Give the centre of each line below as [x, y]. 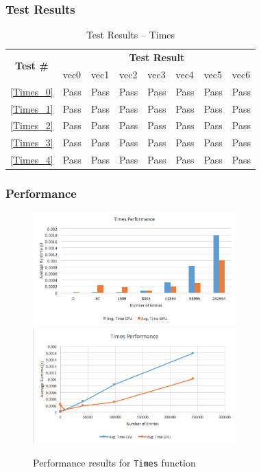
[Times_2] [32, 125]
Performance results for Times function [114, 463]
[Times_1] [32, 108]
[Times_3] [32, 143]
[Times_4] [32, 160]
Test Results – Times [130, 35]
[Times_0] [32, 91]
